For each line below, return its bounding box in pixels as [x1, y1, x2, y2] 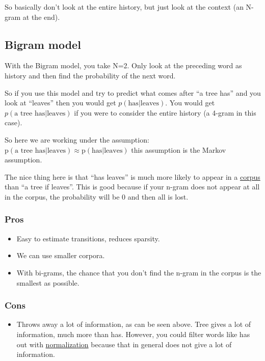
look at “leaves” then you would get [5, 97, 116, 108]
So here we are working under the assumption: [5, 134, 149, 145]
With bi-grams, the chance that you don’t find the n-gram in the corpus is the [16, 267, 261, 277]
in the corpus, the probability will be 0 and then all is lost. [5, 191, 189, 202]
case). [5, 117, 22, 128]
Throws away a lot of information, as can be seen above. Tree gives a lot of [16, 319, 251, 329]
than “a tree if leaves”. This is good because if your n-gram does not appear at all [5, 181, 260, 192]
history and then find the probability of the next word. [5, 70, 176, 80]
